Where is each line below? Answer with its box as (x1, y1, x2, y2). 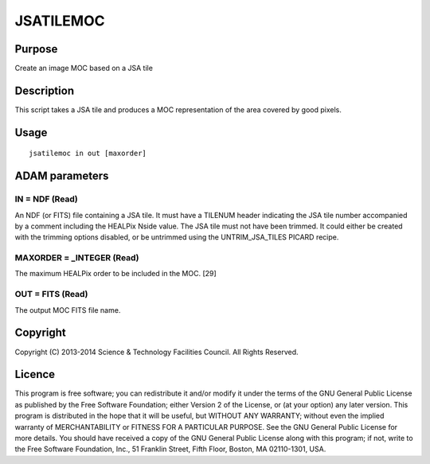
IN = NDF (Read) (14, 193, 79, 205)
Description (14, 84, 75, 97)
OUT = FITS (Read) (14, 289, 88, 300)
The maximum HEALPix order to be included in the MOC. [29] (14, 269, 217, 279)
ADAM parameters (14, 170, 109, 183)
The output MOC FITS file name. (14, 305, 121, 314)
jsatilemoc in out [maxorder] (29, 149, 147, 158)
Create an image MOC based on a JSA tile (14, 64, 153, 73)
